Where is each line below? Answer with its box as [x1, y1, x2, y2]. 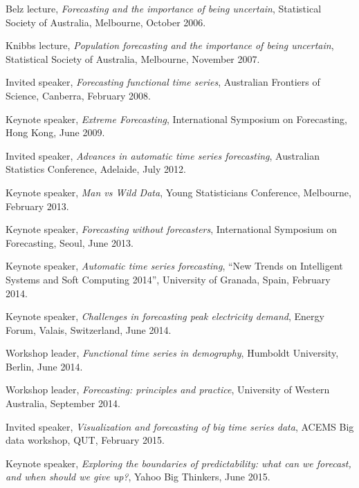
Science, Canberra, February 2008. [6, 88, 151, 102]
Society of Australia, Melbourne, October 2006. [6, 15, 206, 29]
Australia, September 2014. [6, 396, 120, 411]
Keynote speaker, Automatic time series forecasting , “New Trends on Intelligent [6, 259, 343, 273]
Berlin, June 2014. [6, 359, 83, 373]
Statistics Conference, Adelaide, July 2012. [6, 162, 186, 176]
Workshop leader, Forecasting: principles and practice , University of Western [6, 382, 330, 397]
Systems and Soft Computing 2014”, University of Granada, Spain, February [6, 272, 331, 286]
